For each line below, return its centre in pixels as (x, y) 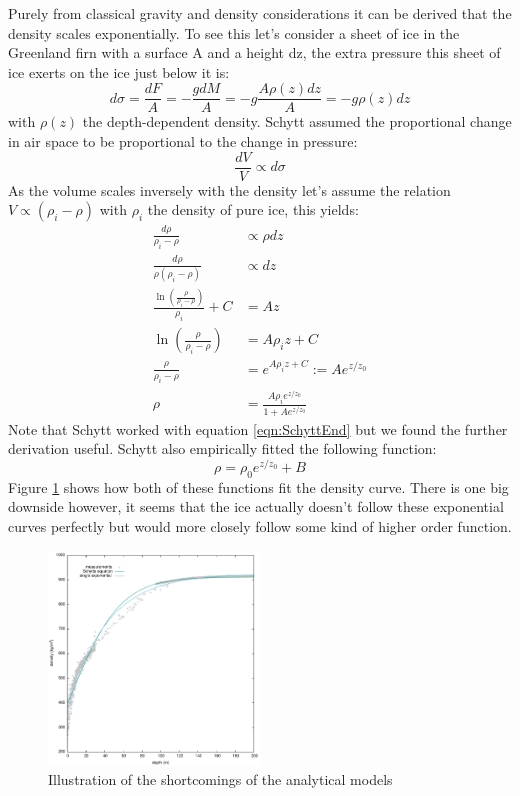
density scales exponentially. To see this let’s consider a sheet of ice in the (234, 32)
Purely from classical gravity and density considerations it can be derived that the (260, 13)
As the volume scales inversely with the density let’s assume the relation (229, 189)
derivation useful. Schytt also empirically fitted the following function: (222, 448)
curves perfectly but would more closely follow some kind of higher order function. (260, 525)
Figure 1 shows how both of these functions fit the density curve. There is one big (258, 486)
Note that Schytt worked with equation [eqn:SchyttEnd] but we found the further (258, 428)
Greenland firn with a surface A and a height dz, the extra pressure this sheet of (254, 52)
